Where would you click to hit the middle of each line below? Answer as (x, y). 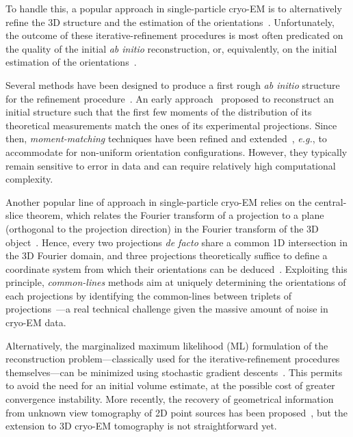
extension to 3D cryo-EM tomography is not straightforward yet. (141, 426)
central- (331, 201)
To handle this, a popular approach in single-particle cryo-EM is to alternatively (174, 8)
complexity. (29, 179)
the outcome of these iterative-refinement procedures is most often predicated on (174, 35)
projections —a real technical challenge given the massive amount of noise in (167, 309)
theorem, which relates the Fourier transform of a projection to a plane (175, 215)
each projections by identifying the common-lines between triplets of (148, 295)
